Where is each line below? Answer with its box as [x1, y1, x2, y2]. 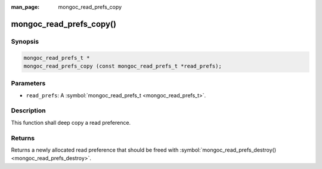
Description [11, 106, 46, 115]
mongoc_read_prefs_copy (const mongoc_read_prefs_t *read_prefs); [23, 63, 222, 69]
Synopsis [11, 37, 39, 45]
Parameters [11, 79, 46, 88]
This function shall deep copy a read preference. [11, 119, 131, 126]
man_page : [11, 4, 40, 10]
